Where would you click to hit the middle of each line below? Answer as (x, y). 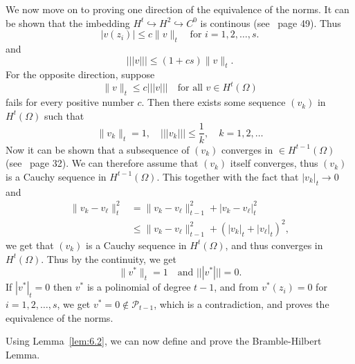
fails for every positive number (70, 102)
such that (64, 115)
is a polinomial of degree (139, 287)
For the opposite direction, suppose (80, 74)
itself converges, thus (274, 163)
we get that (30, 245)
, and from (236, 287)
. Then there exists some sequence (213, 102)
